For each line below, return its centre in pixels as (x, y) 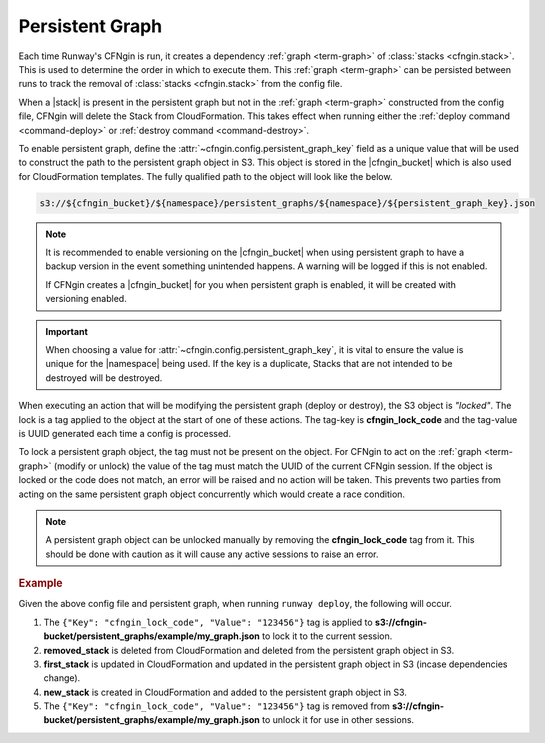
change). (62, 678)
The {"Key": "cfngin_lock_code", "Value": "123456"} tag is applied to (208, 622)
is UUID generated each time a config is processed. (125, 433)
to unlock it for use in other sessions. (338, 720)
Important (67, 331)
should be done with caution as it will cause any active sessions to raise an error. (212, 554)
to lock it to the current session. (327, 636)
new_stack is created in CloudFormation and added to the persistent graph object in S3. (225, 692)
